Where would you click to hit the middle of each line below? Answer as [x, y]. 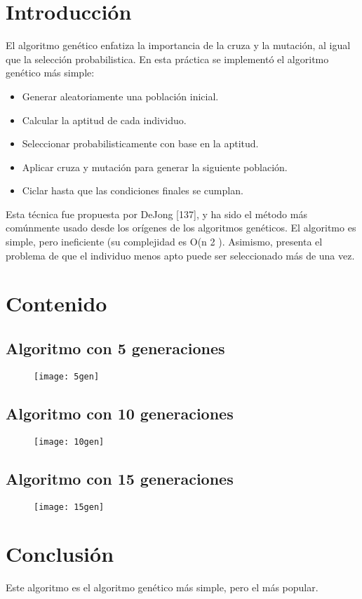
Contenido [56, 303]
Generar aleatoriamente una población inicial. [120, 96]
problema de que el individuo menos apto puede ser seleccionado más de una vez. [180, 255]
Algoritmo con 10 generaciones [120, 413]
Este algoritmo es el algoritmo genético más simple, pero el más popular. [162, 587]
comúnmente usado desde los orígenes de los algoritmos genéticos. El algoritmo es [181, 228]
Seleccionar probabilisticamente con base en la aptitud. [140, 143]
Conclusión [60, 554]
